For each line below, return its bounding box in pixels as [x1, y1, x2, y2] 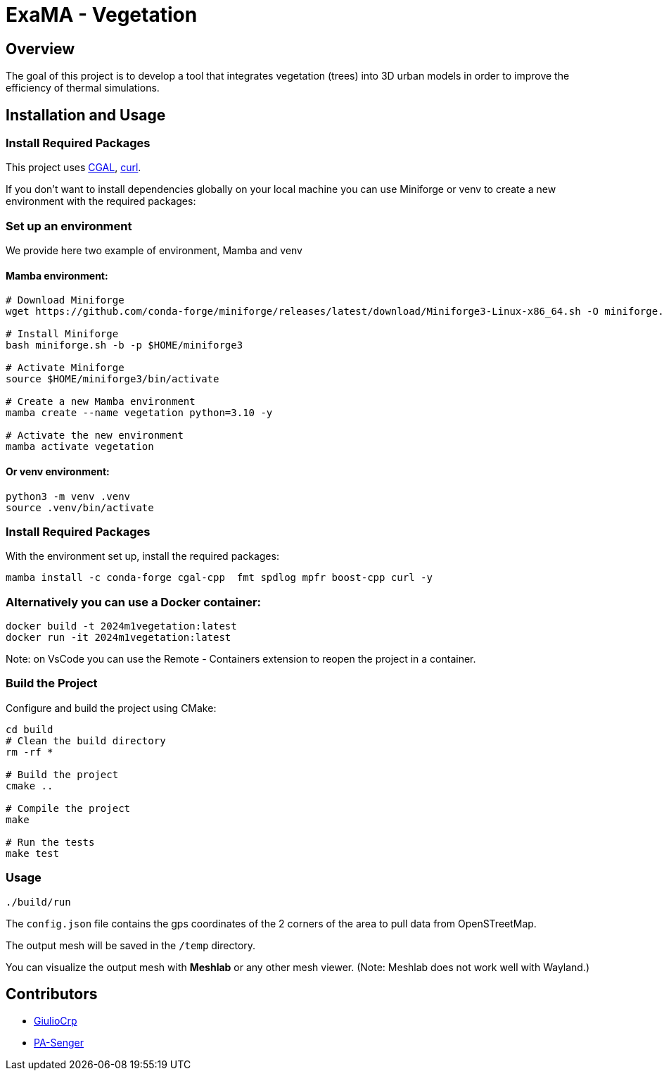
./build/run [6, 896, 71, 908]
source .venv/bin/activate [6, 501, 154, 513]
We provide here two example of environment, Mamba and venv [6, 244, 302, 257]
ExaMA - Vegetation [6, 3, 198, 27]
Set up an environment [6, 218, 132, 233]
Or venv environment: [6, 465, 110, 477]
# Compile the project [6, 802, 131, 814]
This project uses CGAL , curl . [6, 161, 141, 174]
